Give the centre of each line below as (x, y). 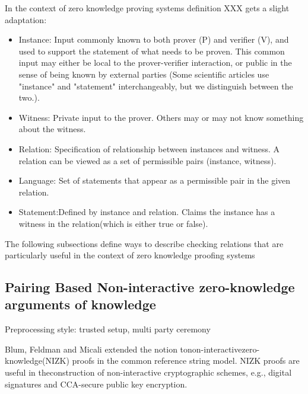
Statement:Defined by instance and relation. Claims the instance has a (147, 212)
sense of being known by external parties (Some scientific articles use (144, 74)
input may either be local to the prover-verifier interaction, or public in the (155, 63)
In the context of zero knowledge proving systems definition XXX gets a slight (147, 8)
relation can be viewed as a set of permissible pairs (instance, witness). (147, 160)
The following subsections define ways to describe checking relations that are (144, 243)
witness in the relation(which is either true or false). (113, 223)
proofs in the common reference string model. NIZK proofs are (186, 361)
